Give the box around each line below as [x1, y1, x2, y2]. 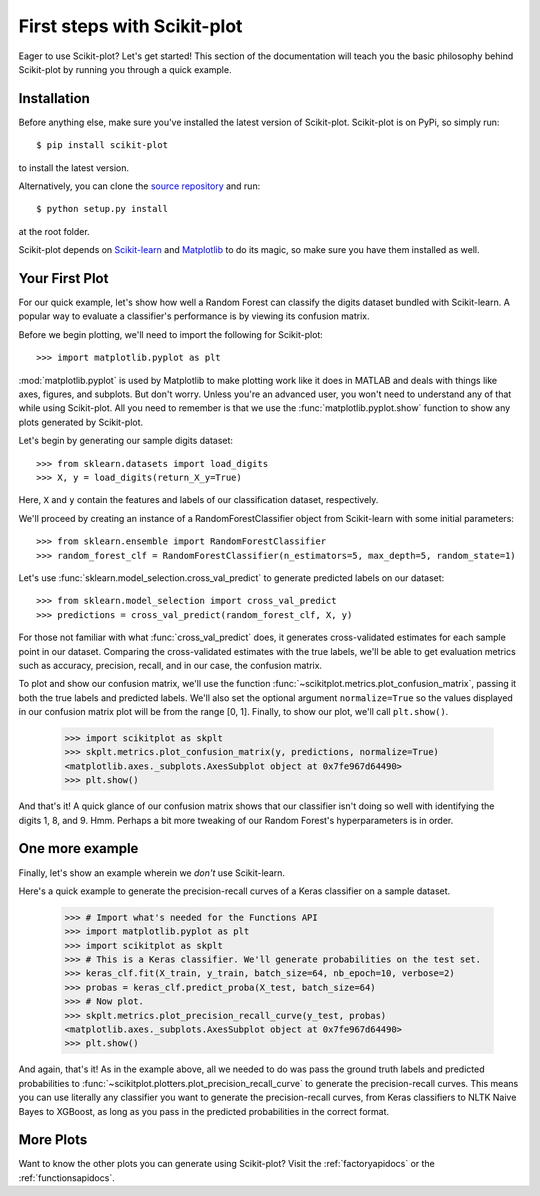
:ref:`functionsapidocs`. [18, 1171, 115, 1184]
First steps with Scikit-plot [18, 15, 243, 37]
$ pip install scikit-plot [36, 140, 169, 151]
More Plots [18, 1131, 88, 1149]
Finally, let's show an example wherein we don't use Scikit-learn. [18, 866, 285, 879]
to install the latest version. [18, 161, 130, 174]
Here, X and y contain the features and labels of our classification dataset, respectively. [18, 494, 379, 506]
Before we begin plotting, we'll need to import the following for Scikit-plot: [18, 328, 324, 340]
